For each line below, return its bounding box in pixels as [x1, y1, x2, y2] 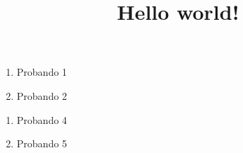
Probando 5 [16, 136, 67, 151]
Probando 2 [16, 88, 67, 103]
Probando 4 [16, 112, 67, 127]
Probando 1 [16, 64, 67, 79]
